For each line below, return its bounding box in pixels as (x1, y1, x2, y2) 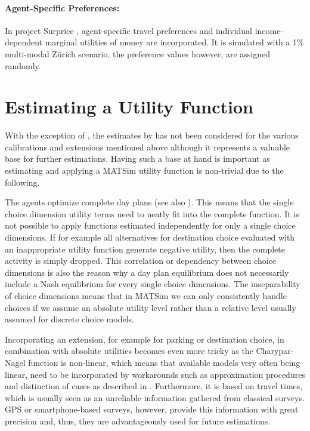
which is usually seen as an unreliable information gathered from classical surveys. (5, 391, 305, 404)
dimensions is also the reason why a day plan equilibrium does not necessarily (5, 266, 289, 278)
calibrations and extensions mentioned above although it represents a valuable (5, 140, 290, 153)
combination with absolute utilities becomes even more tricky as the (5, 344, 253, 357)
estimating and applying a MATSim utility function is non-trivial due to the (5, 164, 284, 177)
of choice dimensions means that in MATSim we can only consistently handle (5, 290, 287, 302)
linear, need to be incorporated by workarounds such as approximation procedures (5, 368, 305, 380)
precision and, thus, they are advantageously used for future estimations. (5, 414, 271, 427)
